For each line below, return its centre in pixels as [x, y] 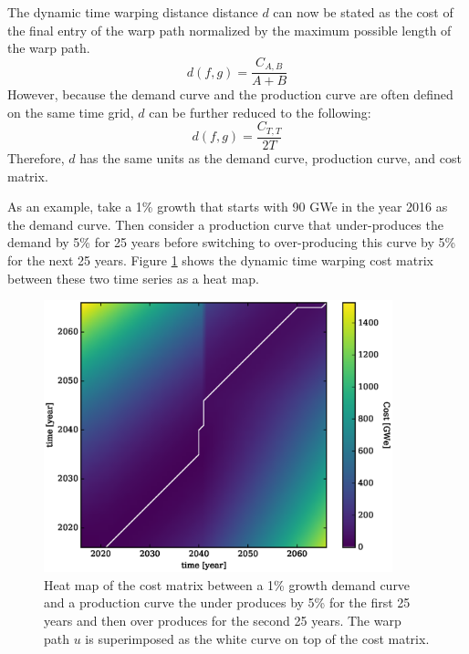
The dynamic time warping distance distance [133, 12]
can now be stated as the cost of [363, 12]
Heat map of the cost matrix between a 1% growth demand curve [227, 584]
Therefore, [36, 157]
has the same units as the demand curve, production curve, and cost [271, 157]
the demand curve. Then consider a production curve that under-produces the [225, 224]
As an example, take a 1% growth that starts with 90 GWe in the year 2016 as [228, 207]
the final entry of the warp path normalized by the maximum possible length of [229, 30]
